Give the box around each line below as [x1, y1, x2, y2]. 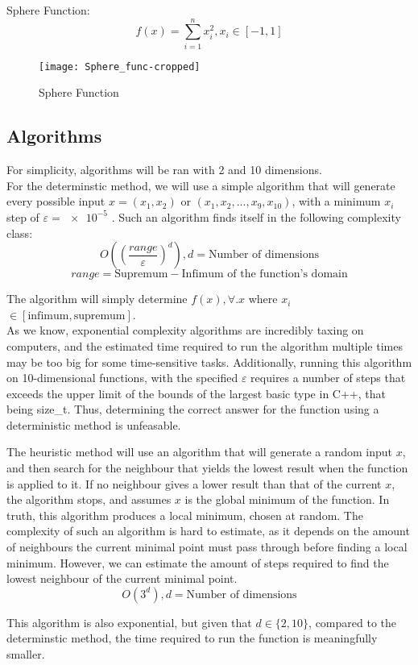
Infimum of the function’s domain [181, 268, 348, 281]
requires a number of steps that [250, 369, 406, 386]
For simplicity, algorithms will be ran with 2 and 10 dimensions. [6, 161, 322, 178]
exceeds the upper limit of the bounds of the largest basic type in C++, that [6, 384, 386, 401]
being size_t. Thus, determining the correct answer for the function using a [6, 401, 379, 418]
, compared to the [308, 613, 396, 630]
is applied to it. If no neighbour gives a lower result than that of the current [6, 475, 382, 492]
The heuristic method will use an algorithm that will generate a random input [6, 443, 393, 460]
